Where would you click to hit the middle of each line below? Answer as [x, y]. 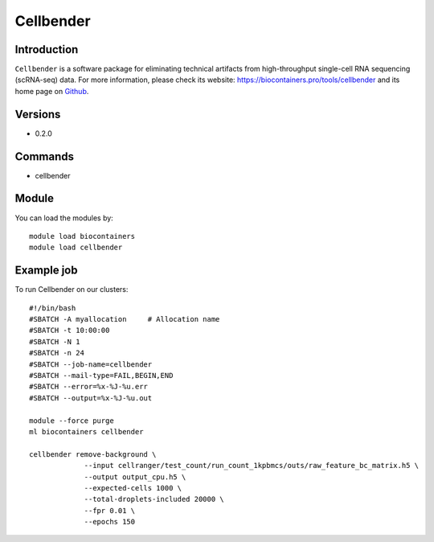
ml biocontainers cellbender [86, 431]
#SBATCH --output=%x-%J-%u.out [91, 398]
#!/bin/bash [53, 308]
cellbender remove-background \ [93, 454]
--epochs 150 [110, 522]
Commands [45, 156]
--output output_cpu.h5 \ [135, 477]
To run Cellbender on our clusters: [72, 289]
